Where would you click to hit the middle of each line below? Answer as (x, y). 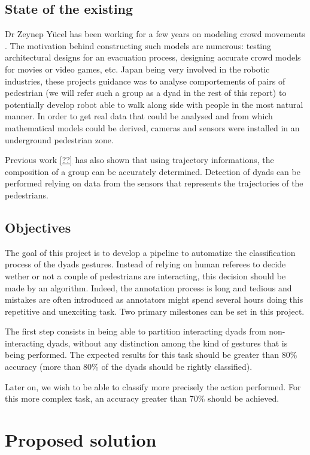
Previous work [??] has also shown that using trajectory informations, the (139, 160)
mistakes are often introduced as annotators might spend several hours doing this (154, 299)
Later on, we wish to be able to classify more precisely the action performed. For (153, 386)
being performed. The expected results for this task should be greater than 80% (151, 355)
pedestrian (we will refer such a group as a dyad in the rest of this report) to (146, 93)
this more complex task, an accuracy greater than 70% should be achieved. (142, 398)
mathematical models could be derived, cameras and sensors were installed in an (152, 127)
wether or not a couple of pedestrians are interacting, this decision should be (145, 275)
